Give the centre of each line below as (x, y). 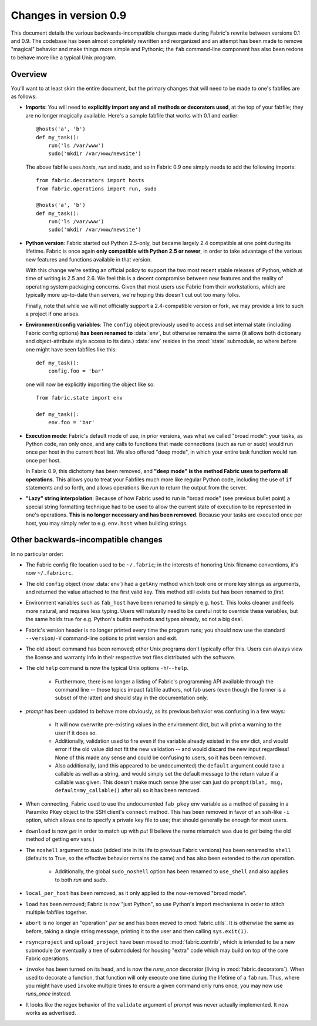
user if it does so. (76, 733)
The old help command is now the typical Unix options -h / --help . (107, 668)
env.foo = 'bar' (71, 423)
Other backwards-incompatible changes (87, 540)
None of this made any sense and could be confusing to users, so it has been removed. (161, 757)
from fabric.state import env (80, 398)
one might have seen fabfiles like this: (71, 349)
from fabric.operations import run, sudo (96, 189)
